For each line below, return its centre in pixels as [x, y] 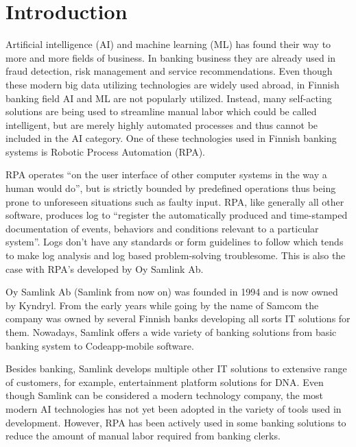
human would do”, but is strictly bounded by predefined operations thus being [171, 188]
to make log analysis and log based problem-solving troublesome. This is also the [176, 255]
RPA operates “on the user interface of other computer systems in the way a [166, 174]
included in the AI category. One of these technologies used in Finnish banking [171, 138]
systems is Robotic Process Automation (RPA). [105, 151]
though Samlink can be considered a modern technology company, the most [165, 395]
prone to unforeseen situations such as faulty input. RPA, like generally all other [175, 201]
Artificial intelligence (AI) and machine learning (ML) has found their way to [168, 44]
